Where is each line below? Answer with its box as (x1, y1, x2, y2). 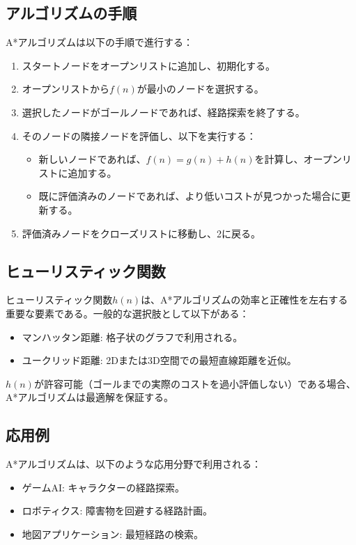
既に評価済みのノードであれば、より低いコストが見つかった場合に (38, 189, 341, 203)
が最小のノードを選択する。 (137, 81, 264, 96)
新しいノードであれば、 (38, 152, 146, 166)
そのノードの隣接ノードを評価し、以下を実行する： (22, 128, 256, 143)
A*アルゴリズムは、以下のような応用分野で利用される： (6, 457, 262, 471)
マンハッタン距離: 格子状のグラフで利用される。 (22, 329, 243, 344)
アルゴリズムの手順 (6, 2, 137, 24)
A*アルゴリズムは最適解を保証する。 (6, 390, 174, 404)
